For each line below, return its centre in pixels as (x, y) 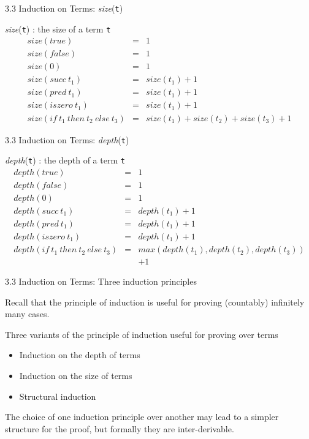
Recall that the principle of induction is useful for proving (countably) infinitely (155, 302)
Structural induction (58, 396)
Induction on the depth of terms (80, 355)
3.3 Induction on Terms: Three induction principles (101, 281)
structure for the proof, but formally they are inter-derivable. (120, 428)
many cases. (27, 314)
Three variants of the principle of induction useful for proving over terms (142, 334)
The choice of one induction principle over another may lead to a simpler (142, 417)
